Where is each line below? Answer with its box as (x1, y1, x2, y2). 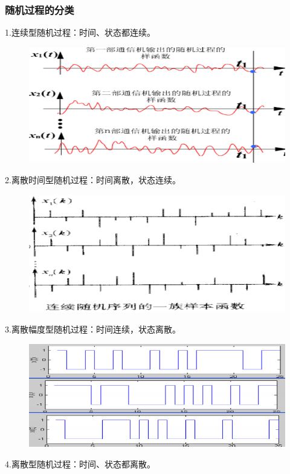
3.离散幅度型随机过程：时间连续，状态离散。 (5, 323, 181, 336)
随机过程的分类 (5, 2, 74, 17)
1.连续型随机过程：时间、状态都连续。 (5, 26, 155, 39)
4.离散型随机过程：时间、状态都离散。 (5, 457, 155, 470)
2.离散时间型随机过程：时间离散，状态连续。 (5, 174, 181, 186)
